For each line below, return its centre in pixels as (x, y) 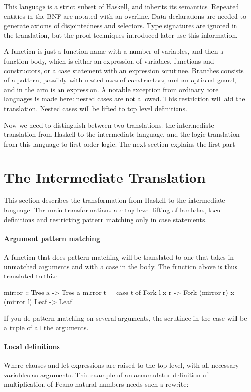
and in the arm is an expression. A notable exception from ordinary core (111, 89)
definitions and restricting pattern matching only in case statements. (105, 219)
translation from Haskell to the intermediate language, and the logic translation (122, 134)
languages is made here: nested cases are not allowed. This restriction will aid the (125, 99)
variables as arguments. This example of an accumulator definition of (106, 374)
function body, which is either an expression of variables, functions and (109, 60)
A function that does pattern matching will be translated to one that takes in (119, 257)
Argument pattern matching (52, 238)
